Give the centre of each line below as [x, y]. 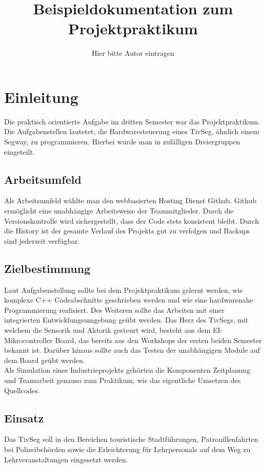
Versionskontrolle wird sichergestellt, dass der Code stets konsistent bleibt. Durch [132, 220]
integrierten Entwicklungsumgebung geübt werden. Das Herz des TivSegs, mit [126, 320]
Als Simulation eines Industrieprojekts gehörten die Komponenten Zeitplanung [127, 370]
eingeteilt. [19, 151]
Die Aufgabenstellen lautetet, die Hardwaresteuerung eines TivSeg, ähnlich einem [132, 131]
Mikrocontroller [29, 340]
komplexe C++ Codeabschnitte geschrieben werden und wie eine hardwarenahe [129, 300]
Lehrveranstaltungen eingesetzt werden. [66, 459]
